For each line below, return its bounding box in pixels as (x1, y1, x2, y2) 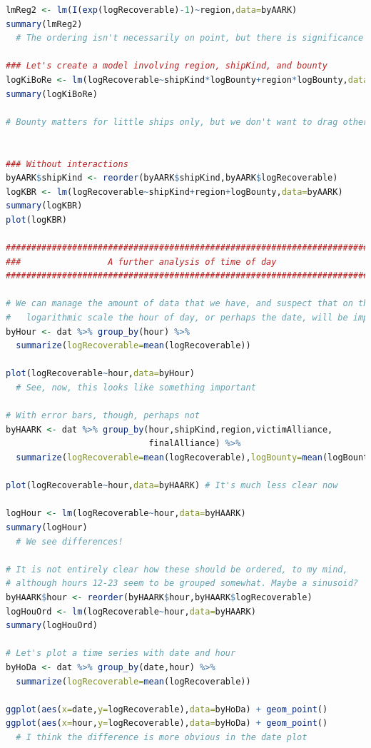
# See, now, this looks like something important (16, 383, 256, 393)
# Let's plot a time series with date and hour (6, 648, 236, 659)
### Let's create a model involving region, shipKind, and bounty (6, 61, 328, 71)
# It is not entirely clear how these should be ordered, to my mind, (6, 564, 348, 575)
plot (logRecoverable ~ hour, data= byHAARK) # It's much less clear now (6, 480, 338, 491)
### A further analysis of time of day (6, 256, 277, 267)
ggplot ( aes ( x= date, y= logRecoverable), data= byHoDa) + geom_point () (6, 704, 328, 714)
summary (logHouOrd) (6, 620, 98, 631)
